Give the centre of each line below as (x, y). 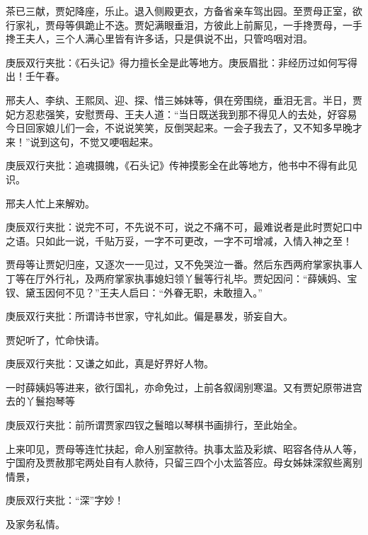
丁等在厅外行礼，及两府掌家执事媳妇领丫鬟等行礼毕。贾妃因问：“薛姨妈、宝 (182, 278)
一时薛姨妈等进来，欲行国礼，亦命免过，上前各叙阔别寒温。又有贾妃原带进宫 (184, 387)
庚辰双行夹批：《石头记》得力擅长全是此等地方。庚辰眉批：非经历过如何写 (177, 62)
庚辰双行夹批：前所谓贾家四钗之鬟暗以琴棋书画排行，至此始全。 (154, 425)
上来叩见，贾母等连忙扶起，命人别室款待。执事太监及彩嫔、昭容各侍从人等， (184, 448)
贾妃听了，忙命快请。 (55, 339)
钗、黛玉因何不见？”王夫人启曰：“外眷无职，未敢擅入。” (134, 292)
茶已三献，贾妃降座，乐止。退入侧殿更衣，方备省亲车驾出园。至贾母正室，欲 (184, 11)
